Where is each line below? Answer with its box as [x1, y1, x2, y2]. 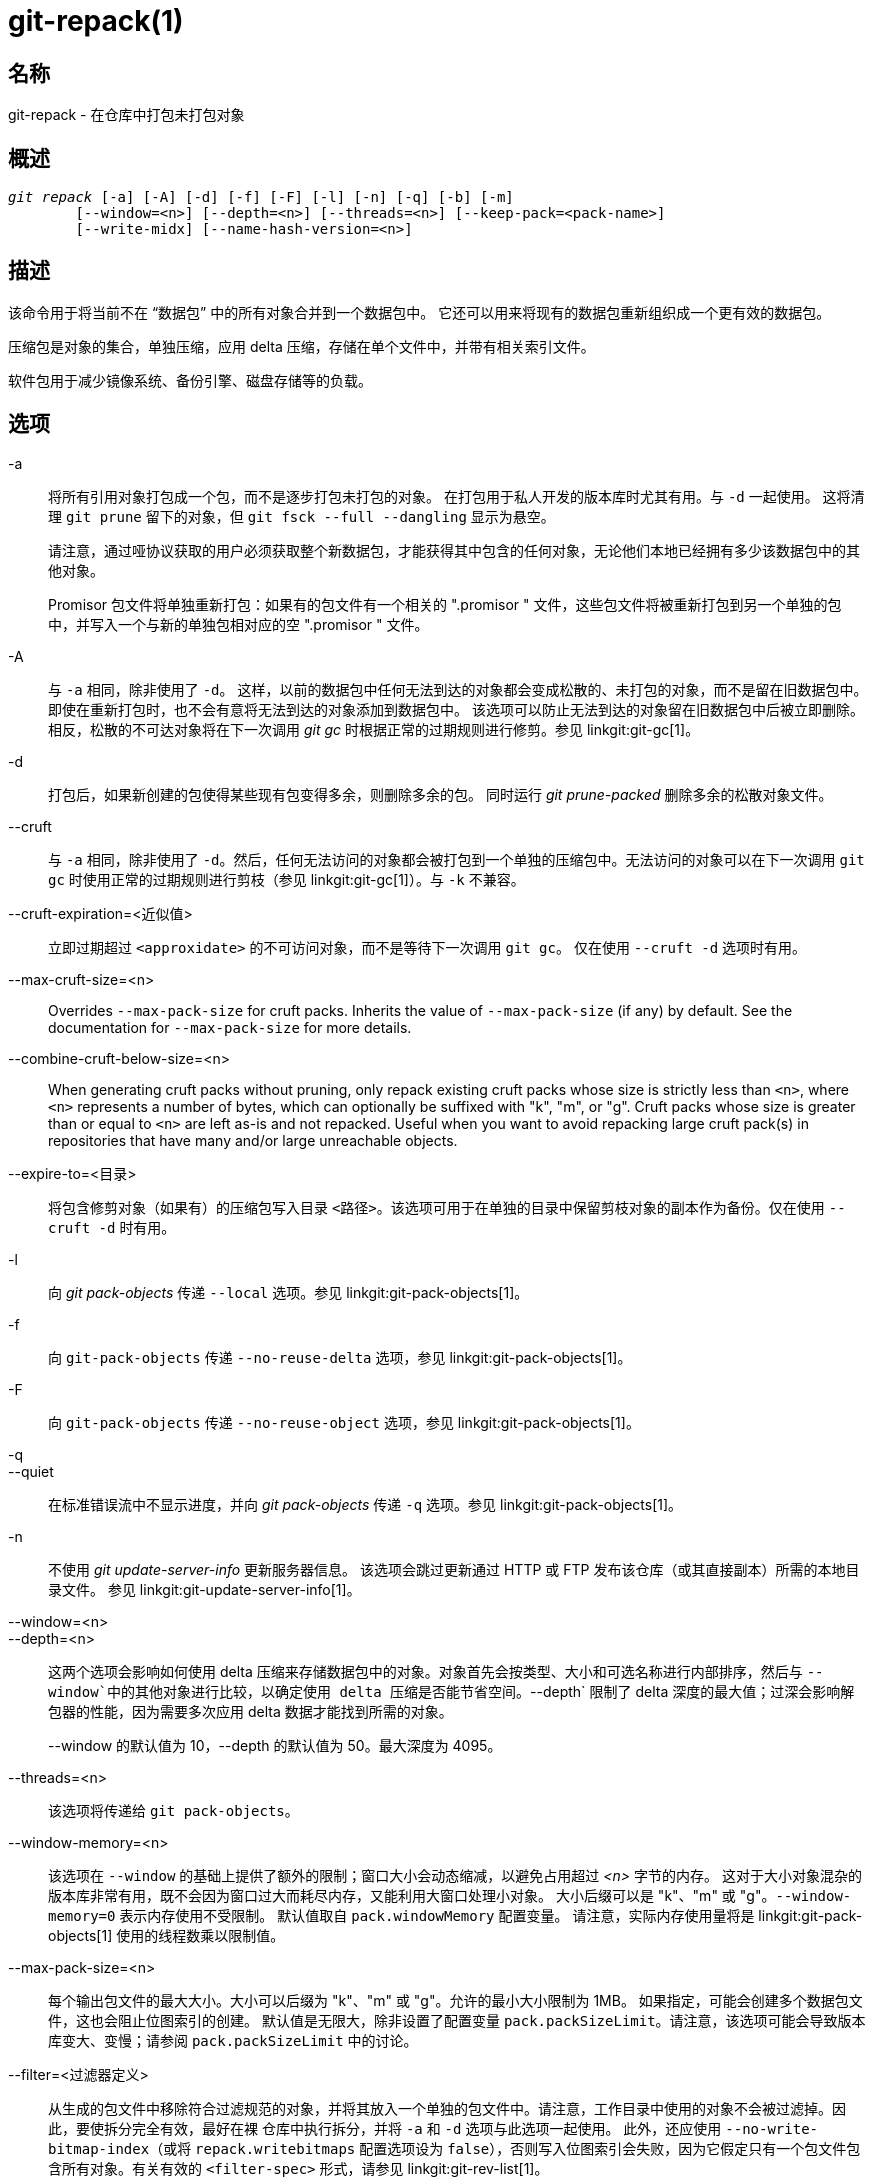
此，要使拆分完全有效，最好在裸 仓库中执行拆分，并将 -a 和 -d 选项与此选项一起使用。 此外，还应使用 [48, 2119, 722, 2137]
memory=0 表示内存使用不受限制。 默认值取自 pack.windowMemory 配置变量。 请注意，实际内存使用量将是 [48, 1906, 755, 1924]
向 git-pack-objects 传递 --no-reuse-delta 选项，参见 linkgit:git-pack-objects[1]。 [48, 1348, 632, 1366]
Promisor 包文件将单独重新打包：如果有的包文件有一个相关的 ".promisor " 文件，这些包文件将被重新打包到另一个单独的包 [48, 595, 842, 613]
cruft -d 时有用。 [48, 1218, 176, 1236]
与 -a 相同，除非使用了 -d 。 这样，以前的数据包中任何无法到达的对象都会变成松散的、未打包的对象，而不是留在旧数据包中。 [48, 680, 868, 698]
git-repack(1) [8, 4, 184, 38]
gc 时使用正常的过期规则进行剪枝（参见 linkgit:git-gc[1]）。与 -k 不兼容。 [48, 870, 525, 888]
